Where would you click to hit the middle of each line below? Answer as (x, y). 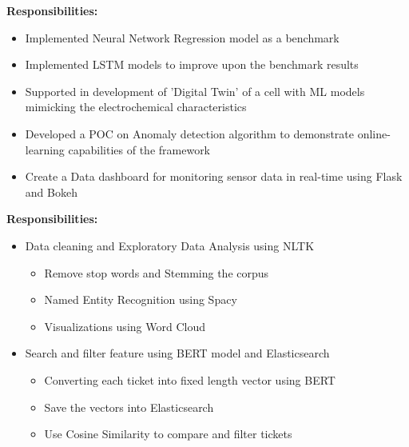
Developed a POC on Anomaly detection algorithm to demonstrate (190, 133)
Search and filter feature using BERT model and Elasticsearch (177, 353)
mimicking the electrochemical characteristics (136, 107)
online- (374, 133)
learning (45, 149)
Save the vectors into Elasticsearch (129, 407)
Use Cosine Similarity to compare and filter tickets (168, 434)
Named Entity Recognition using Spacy (141, 299)
